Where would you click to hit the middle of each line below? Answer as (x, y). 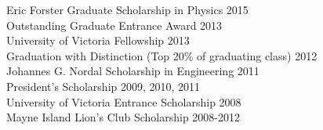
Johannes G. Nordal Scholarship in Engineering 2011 (133, 71)
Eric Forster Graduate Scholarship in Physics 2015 (127, 9)
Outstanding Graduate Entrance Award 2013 (114, 25)
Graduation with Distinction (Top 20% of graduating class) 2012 (162, 55)
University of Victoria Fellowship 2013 (98, 40)
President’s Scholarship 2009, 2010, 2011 (103, 86)
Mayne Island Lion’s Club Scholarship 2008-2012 (123, 117)
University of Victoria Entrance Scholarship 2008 (124, 101)
